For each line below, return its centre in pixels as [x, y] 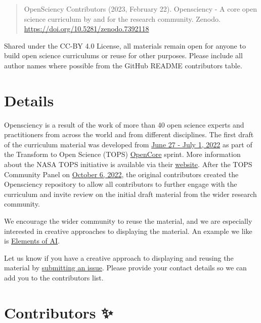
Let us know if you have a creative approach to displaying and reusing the [119, 257]
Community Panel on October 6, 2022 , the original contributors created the [121, 174]
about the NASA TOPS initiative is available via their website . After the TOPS [128, 164]
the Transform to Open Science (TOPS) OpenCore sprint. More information [122, 154]
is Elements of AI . [32, 241]
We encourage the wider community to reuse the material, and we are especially [128, 221]
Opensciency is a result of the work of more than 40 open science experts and [124, 124]
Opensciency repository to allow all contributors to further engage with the [121, 184]
